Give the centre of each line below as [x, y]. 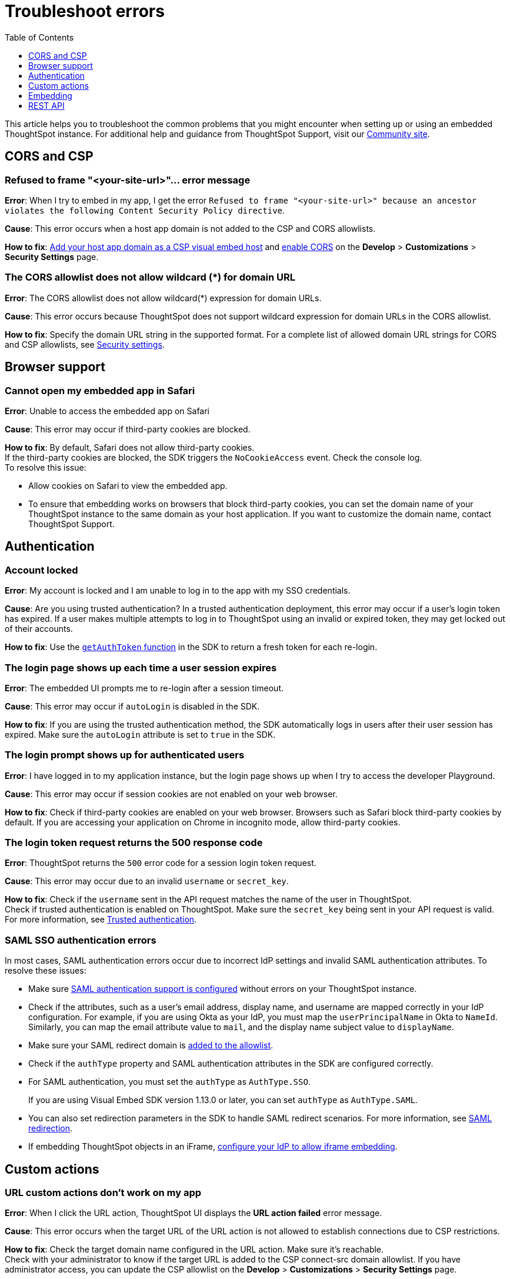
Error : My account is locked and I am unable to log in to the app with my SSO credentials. [178, 591]
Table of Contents [39, 37]
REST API [46, 105]
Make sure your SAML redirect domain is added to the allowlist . [151, 1045]
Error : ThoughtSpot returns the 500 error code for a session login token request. [161, 863]
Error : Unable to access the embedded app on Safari [107, 411]
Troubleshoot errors [85, 11]
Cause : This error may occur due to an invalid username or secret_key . [147, 881]
